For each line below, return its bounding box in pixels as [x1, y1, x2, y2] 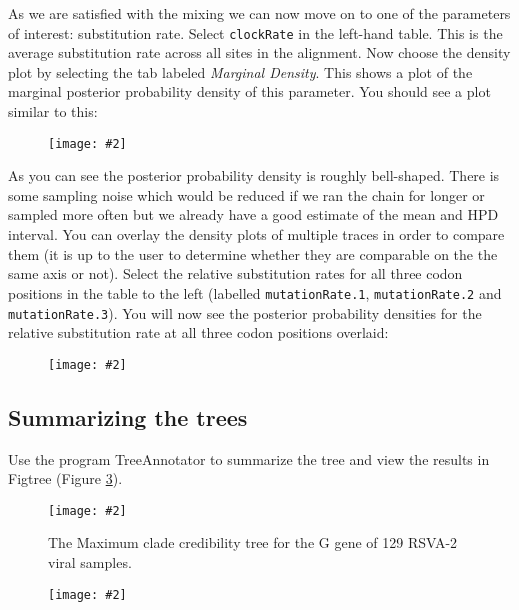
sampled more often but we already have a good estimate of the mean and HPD [8, 204, 499, 225]
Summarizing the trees [8, 401, 248, 432]
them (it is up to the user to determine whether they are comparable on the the [8, 243, 498, 264]
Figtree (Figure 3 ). [8, 468, 123, 489]
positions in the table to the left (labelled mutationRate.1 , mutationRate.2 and [8, 282, 502, 303]
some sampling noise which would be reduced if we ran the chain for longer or [8, 184, 485, 205]
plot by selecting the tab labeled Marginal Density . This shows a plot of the [8, 61, 473, 82]
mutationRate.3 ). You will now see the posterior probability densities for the [8, 302, 482, 323]
